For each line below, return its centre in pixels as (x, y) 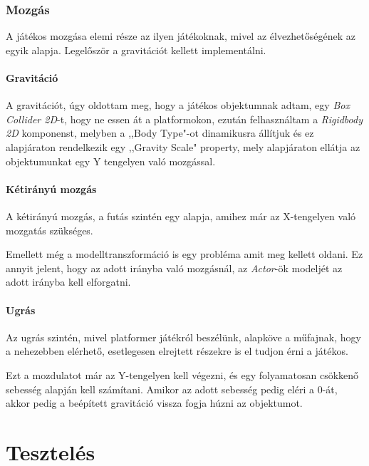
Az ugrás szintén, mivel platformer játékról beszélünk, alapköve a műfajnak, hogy (183, 337)
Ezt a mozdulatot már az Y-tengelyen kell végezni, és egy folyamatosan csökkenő (182, 374)
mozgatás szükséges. (50, 230)
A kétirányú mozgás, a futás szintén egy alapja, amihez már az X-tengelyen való (181, 216)
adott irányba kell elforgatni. (68, 282)
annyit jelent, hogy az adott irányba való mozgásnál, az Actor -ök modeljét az (174, 268)
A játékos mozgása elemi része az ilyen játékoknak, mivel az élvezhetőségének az (181, 36)
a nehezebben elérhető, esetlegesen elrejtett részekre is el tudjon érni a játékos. (177, 351)
